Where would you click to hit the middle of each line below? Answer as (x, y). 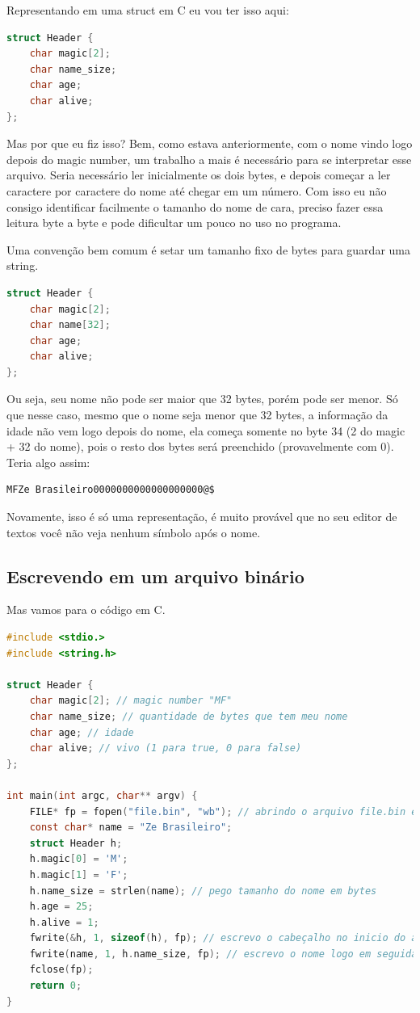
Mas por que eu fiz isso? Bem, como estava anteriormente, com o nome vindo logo (210, 143)
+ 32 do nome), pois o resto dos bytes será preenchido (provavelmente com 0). (200, 446)
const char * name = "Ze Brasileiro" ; (131, 828)
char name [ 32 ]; (70, 325)
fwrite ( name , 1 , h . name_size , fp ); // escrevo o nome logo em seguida (223, 954)
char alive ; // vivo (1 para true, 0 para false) (166, 748)
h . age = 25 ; (61, 907)
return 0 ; (56, 986)
